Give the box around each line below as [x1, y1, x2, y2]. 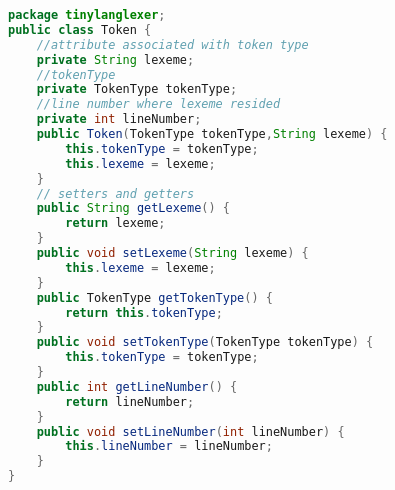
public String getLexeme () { [36, 201, 230, 216]
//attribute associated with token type [36, 37, 309, 52]
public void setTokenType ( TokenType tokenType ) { [36, 335, 374, 350]
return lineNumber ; [65, 394, 195, 409]
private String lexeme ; [36, 52, 195, 67]
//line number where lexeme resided [36, 97, 281, 112]
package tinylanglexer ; [8, 8, 166, 22]
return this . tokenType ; [65, 305, 223, 320]
